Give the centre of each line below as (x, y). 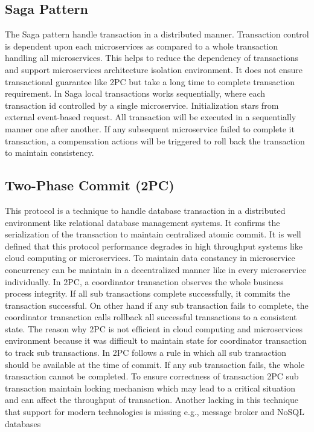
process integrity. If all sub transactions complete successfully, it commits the (148, 293)
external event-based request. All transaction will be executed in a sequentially (151, 117)
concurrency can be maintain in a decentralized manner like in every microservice (155, 269)
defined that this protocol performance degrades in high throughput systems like (154, 246)
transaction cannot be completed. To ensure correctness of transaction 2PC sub (152, 376)
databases (23, 423)
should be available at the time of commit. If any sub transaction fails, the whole (155, 364)
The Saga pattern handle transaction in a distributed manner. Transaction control (157, 34)
